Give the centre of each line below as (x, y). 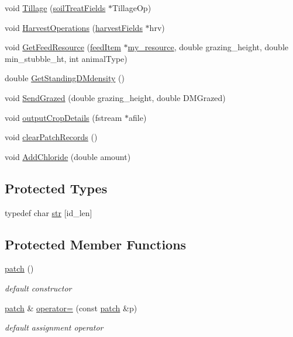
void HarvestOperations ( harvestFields (74, 27)
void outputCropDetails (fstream (63, 117)
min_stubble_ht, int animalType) (66, 58)
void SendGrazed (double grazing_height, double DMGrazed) (115, 97)
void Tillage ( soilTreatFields (55, 8)
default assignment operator (54, 327)
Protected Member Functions (96, 244)
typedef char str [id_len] (49, 212)
